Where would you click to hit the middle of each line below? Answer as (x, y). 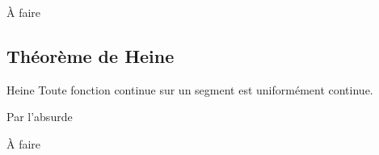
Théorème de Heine (91, 55)
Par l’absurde (40, 117)
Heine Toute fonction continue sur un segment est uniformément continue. (190, 89)
